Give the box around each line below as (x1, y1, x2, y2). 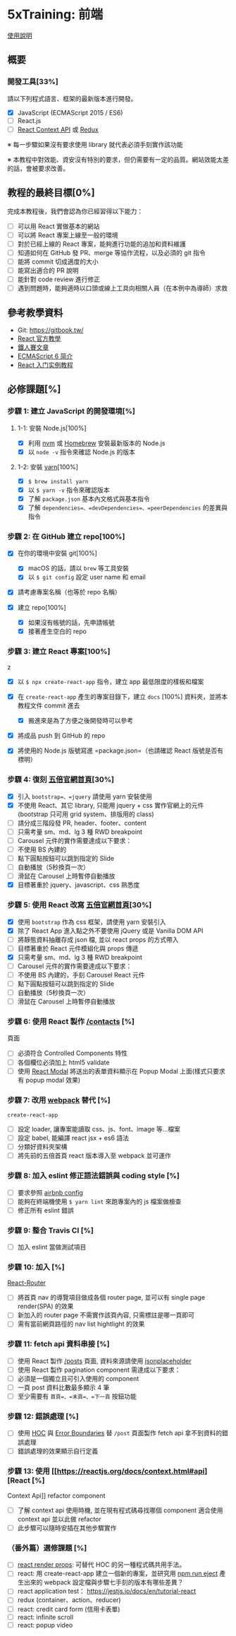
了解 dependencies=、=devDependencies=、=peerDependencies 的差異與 (27, 503, 228, 512)
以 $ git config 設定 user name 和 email (27, 573, 146, 582)
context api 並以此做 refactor (17, 1514, 102, 1523)
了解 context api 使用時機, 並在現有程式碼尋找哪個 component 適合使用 (17, 1506, 223, 1514)
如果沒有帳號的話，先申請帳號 (27, 618, 115, 626)
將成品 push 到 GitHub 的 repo (17, 731, 106, 740)
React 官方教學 (17, 334, 61, 343)
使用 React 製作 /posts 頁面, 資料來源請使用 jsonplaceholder (17, 1356, 192, 1365)
